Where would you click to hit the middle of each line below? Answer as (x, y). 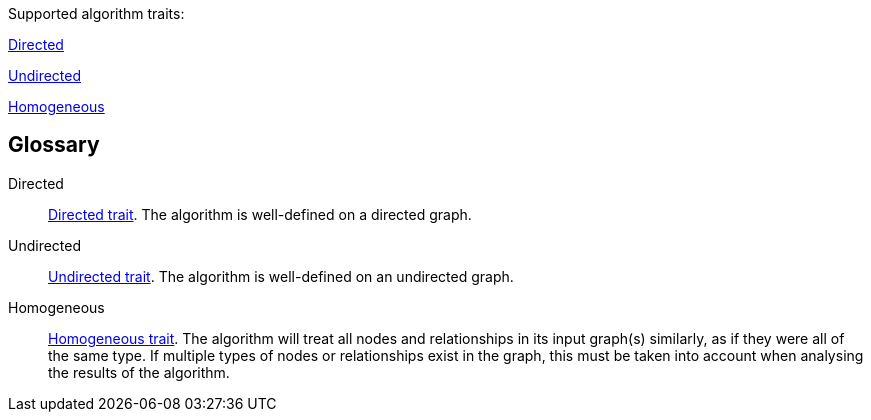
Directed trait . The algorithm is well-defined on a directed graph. (260, 214)
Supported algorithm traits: (96, 13)
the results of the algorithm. (139, 372)
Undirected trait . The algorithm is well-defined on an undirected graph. (281, 276)
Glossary (54, 145)
